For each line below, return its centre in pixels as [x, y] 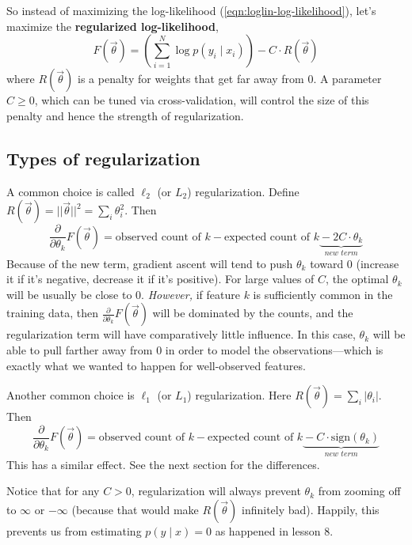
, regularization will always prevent [216, 491]
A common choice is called [71, 191]
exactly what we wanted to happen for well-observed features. [156, 365]
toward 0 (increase [355, 263]
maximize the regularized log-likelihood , [113, 26]
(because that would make [135, 509]
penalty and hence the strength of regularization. [125, 115]
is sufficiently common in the [323, 294]
